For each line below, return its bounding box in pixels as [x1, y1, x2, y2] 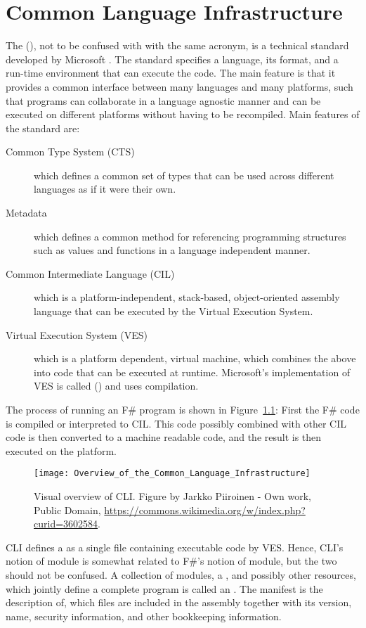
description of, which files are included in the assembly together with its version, [6, 595, 352, 610]
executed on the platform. [6, 443, 117, 458]
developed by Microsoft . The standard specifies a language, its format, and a [6, 51, 339, 66]
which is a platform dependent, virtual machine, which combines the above [34, 351, 356, 366]
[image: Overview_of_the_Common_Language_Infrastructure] [34, 468, 311, 479]
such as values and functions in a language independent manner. [34, 243, 311, 257]
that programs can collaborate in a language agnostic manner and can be [6, 93, 321, 108]
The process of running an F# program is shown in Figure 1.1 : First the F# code [6, 402, 360, 416]
